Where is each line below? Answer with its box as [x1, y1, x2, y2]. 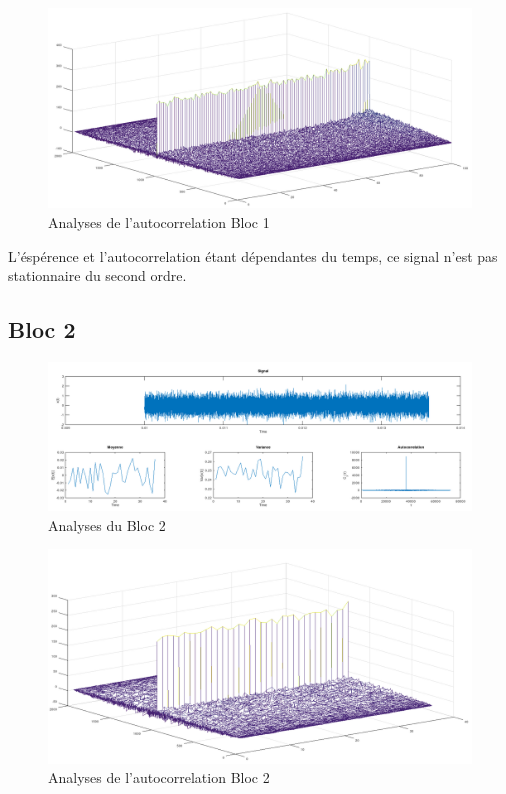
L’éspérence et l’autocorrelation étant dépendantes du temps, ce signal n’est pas [8, 245, 498, 266]
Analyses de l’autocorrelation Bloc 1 [48, 212, 270, 232]
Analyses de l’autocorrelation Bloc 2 [48, 767, 270, 788]
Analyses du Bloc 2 [48, 514, 166, 535]
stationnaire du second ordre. [8, 265, 187, 286]
